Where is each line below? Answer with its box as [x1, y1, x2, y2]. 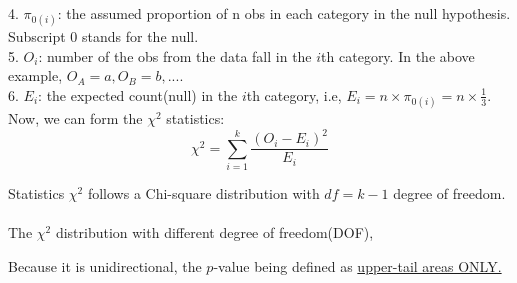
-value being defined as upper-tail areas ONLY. [213, 255, 502, 276]
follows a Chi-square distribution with [87, 183, 320, 204]
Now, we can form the [8, 108, 143, 129]
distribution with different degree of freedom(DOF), [55, 222, 374, 243]
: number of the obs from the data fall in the [38, 45, 312, 66]
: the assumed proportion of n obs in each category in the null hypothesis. [57, 3, 511, 23]
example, [8, 65, 63, 86]
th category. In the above [321, 45, 475, 66]
